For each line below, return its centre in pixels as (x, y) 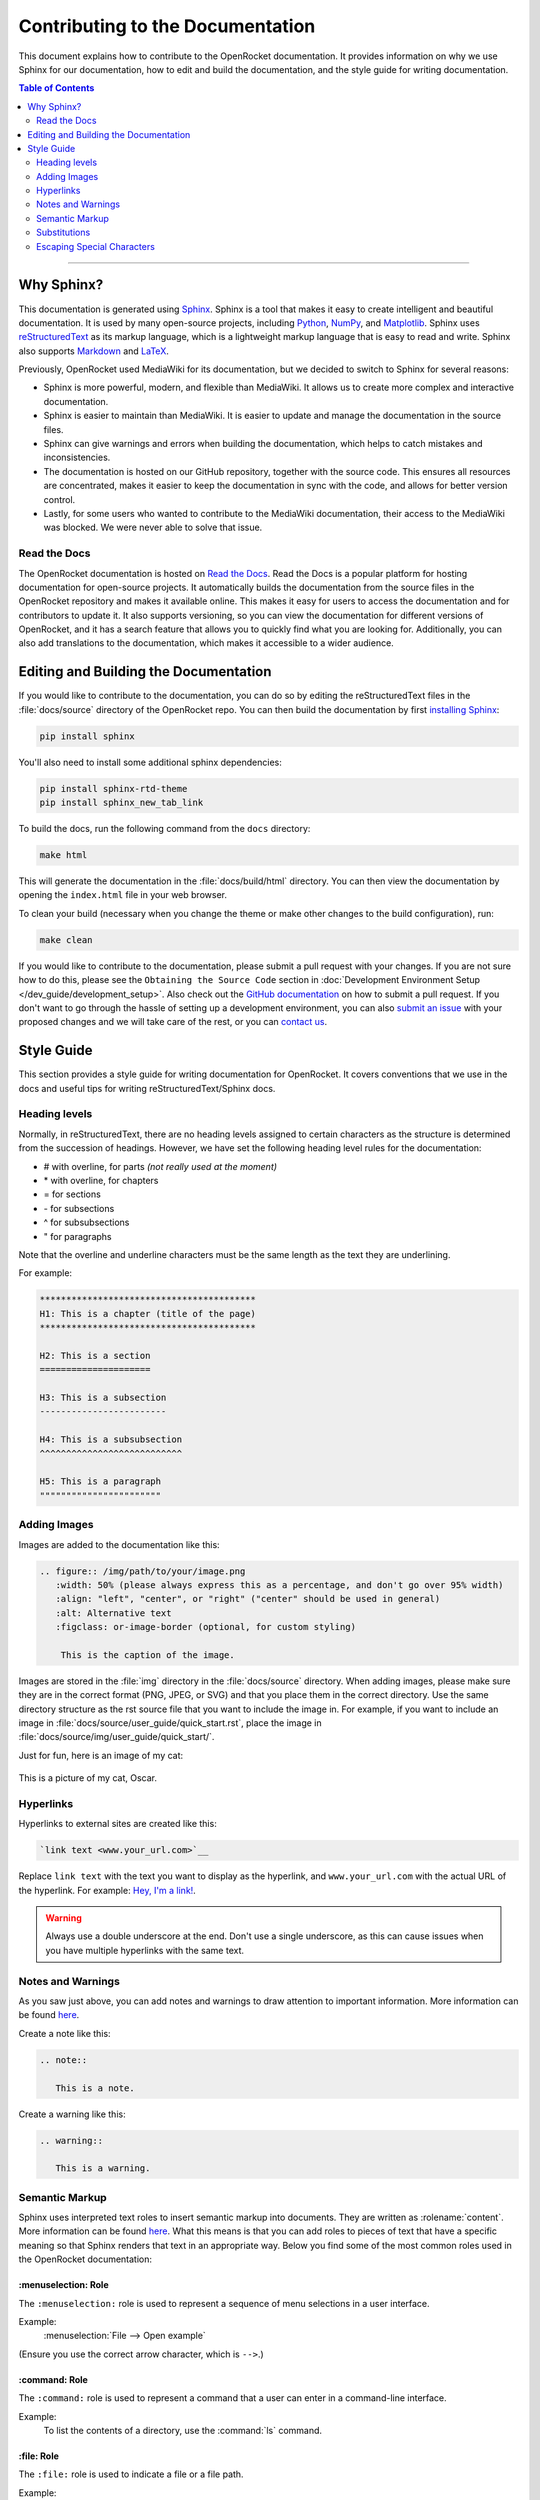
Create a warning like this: (72, 2114)
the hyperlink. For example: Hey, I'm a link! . (107, 1890)
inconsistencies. (77, 457)
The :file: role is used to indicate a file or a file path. (131, 2474)
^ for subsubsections (86, 1222)
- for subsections (79, 1208)
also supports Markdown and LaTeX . (93, 351)
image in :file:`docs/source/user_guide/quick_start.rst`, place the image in (170, 1723)
